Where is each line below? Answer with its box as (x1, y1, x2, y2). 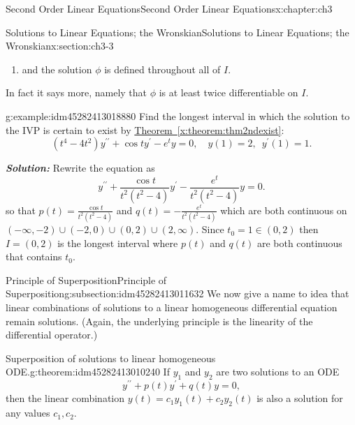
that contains (6, 249, 62, 264)
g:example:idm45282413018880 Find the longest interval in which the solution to (6, 108, 350, 123)
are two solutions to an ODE (216, 364, 340, 379)
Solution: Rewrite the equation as (6, 161, 155, 175)
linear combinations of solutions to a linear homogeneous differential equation (6, 300, 338, 315)
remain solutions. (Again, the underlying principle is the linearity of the (6, 313, 313, 328)
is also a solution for (256, 391, 343, 405)
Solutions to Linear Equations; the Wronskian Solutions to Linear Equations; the (6, 24, 349, 39)
